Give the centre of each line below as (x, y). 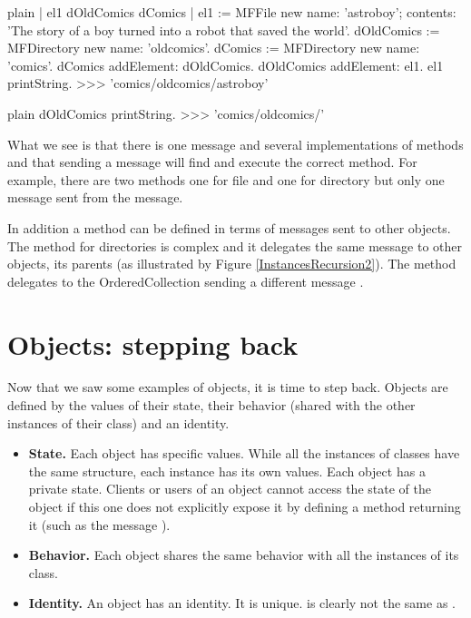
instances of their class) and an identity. (118, 422)
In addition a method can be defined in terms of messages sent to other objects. (229, 227)
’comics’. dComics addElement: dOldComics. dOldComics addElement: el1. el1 (226, 65)
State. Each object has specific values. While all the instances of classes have (244, 453)
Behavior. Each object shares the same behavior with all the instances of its (244, 555)
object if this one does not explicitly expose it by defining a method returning (245, 506)
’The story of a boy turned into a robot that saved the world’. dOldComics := (224, 29)
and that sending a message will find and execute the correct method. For (212, 162)
